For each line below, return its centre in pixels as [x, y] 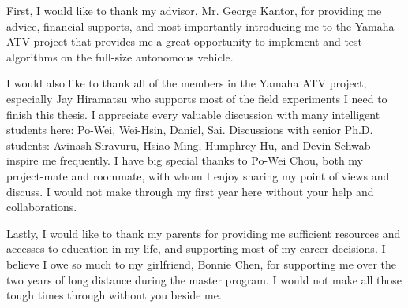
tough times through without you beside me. [114, 295]
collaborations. [42, 207]
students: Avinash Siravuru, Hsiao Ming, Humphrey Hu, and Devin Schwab [189, 145]
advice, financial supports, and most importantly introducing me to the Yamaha [200, 26]
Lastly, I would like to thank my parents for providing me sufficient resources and [204, 233]
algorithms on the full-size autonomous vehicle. [120, 56]
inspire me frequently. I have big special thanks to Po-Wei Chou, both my [185, 160]
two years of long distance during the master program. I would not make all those [204, 279]
